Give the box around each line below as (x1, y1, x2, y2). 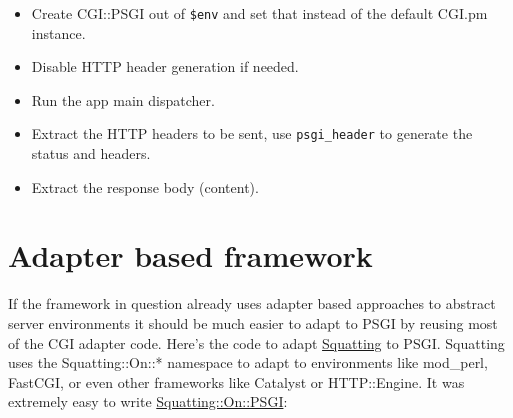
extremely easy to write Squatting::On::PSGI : (8, 391, 288, 412)
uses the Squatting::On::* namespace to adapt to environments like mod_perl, (8, 352, 488, 373)
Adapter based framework (8, 235, 373, 276)
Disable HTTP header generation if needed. (31, 56, 299, 77)
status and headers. (31, 143, 151, 164)
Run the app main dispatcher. (31, 89, 215, 110)
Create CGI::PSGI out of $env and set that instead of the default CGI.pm (31, 3, 488, 23)
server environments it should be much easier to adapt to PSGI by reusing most (8, 313, 498, 333)
